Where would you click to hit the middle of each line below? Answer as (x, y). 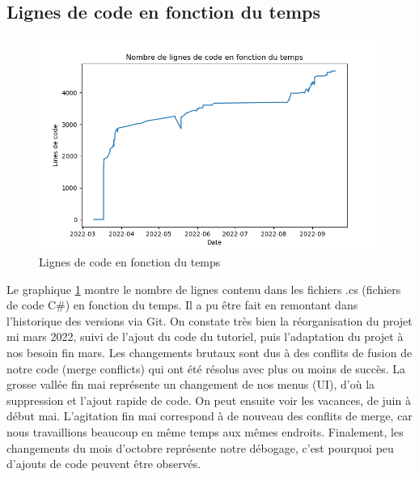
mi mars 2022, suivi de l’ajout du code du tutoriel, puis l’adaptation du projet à (205, 336)
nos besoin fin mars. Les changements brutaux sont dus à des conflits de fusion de (209, 353)
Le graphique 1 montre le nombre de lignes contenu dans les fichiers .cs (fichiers (204, 289)
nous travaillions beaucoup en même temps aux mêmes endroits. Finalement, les (205, 432)
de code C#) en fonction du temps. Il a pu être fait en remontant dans (182, 305)
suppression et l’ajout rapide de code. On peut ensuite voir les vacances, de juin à (209, 400)
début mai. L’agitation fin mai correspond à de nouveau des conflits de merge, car (209, 416)
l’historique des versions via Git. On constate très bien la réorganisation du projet (209, 320)
